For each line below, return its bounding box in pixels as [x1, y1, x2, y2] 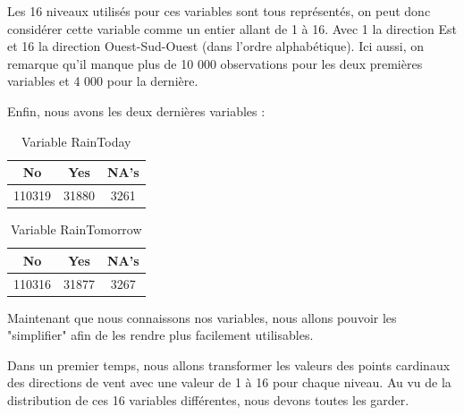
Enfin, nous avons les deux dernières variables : [7, 101, 266, 120]
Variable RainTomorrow [11, 220, 142, 239]
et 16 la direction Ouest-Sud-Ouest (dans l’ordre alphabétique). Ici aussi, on [7, 37, 425, 55]
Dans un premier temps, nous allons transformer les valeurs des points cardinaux [7, 355, 451, 374]
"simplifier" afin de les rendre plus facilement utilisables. [7, 326, 314, 344]
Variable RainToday [21, 131, 131, 150]
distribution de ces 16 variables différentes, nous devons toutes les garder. [7, 391, 409, 409]
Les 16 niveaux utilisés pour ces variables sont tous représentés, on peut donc [7, 2, 431, 20]
